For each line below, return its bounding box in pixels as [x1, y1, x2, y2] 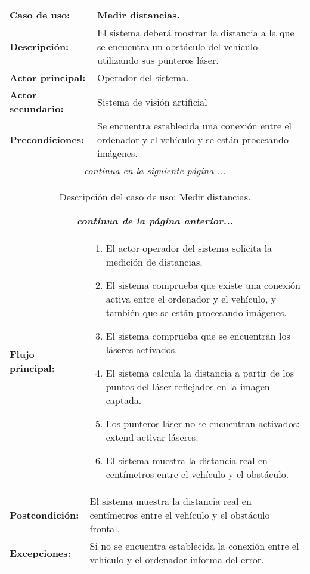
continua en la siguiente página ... [83, 163, 227, 177]
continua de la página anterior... [76, 214, 234, 227]
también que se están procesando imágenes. [106, 305, 287, 319]
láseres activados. [106, 342, 178, 356]
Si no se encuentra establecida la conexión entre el [89, 539, 299, 553]
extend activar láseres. [106, 430, 199, 444]
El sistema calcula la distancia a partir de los [106, 366, 294, 379]
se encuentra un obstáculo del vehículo [97, 39, 258, 53]
